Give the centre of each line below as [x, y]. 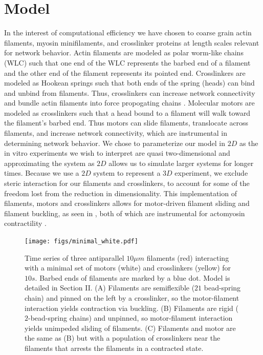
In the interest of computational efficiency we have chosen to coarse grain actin [128, 33]
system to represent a [127, 173]
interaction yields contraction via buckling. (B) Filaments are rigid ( [131, 308]
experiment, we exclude [211, 173]
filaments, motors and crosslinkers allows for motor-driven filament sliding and [127, 203]
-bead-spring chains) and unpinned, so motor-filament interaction [130, 318]
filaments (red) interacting [188, 257]
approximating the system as [49, 163]
